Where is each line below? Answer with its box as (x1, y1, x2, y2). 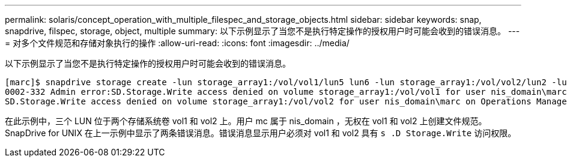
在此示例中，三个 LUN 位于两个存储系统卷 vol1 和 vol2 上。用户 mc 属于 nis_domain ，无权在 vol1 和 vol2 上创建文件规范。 (5, 116, 487, 126)
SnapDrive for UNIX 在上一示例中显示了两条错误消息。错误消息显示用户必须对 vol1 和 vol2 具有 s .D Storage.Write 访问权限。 (5, 128, 517, 138)
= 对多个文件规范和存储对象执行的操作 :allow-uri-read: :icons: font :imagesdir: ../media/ (5, 38, 350, 48)
